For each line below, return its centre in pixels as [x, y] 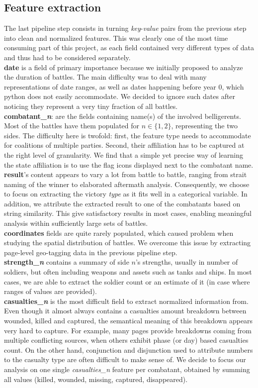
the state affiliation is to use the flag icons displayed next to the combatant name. [129, 164]
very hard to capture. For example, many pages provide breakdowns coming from [128, 330]
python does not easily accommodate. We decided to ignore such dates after [120, 96]
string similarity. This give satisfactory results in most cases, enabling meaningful [128, 213]
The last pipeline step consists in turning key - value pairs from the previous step [125, 28]
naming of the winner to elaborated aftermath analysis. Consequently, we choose [127, 184]
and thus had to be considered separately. [67, 57]
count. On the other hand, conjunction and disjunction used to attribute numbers [129, 349]
